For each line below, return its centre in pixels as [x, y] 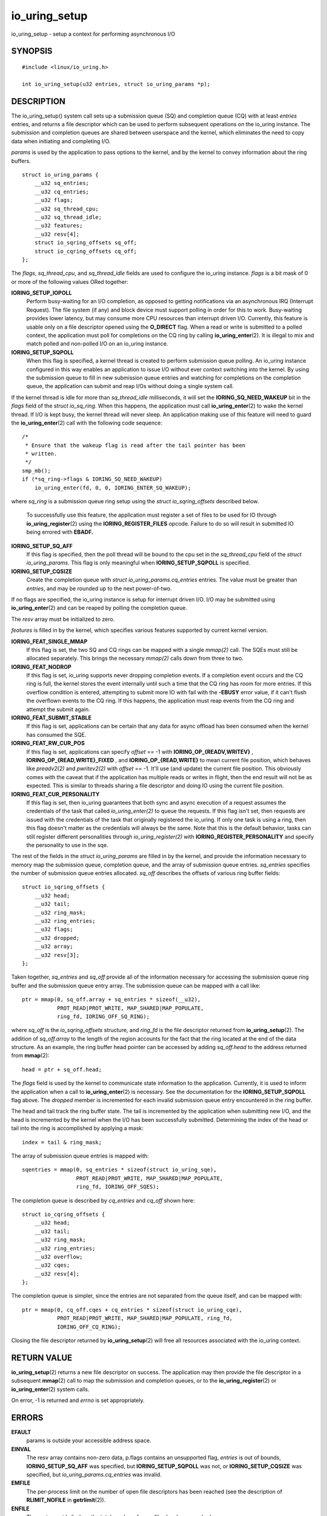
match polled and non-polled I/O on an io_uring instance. [97, 344]
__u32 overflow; [58, 1256]
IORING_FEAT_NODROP [41, 666]
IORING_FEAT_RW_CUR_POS [48, 743]
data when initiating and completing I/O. [61, 141]
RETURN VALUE [42, 1357]
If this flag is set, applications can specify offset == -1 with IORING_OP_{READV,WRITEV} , [140, 751]
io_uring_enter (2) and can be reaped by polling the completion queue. [99, 608]
